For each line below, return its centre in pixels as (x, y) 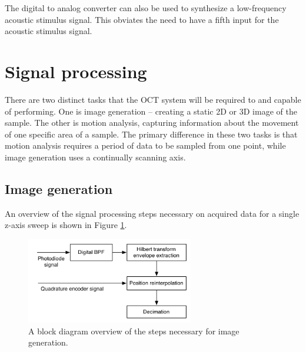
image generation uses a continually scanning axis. (95, 157)
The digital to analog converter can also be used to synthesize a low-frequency (146, 8)
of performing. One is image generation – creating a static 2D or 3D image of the (151, 111)
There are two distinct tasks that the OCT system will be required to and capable (153, 99)
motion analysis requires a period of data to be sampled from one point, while (145, 145)
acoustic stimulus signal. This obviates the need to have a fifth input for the (142, 19)
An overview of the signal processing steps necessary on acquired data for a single (152, 213)
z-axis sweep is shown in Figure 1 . (66, 225)
